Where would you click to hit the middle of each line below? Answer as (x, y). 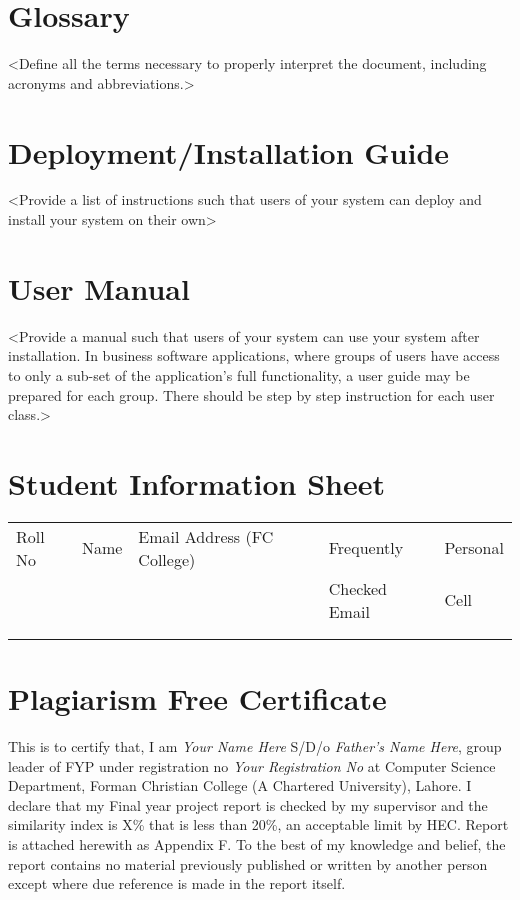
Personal (474, 548)
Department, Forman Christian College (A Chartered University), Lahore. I (240, 785)
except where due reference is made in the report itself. (177, 883)
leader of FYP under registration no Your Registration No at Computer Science (252, 765)
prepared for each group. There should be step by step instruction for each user (251, 394)
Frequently (366, 548)
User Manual (99, 287)
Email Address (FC (206, 536)
